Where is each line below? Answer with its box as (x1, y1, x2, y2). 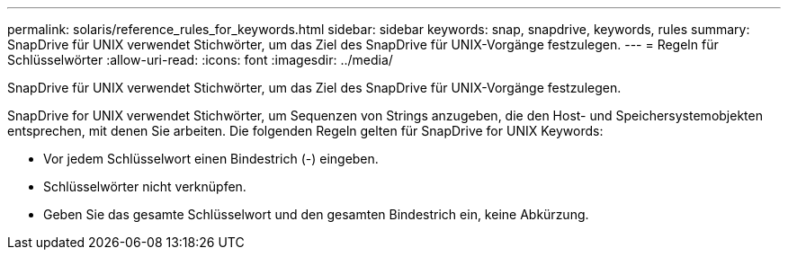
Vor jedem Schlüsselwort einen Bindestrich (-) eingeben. (43, 151, 379, 166)
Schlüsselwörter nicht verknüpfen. (43, 179, 246, 194)
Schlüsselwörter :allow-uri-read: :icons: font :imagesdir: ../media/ (7, 52, 393, 67)
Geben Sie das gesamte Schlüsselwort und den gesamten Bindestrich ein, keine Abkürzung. (43, 207, 589, 222)
